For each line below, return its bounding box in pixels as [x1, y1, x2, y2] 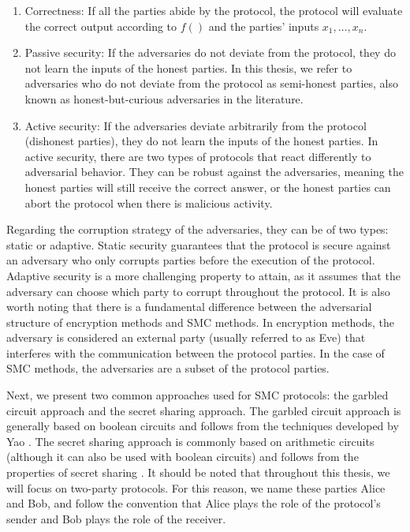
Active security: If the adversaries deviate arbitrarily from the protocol [24, 117, 367, 133]
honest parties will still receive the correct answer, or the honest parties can [24, 178, 391, 195]
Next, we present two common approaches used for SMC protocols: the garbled [6, 387, 389, 403]
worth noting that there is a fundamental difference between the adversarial [6, 298, 372, 315]
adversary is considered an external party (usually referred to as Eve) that [6, 329, 366, 346]
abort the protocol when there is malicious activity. [24, 194, 273, 211]
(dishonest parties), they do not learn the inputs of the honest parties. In [24, 133, 378, 149]
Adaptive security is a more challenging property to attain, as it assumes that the [6, 267, 401, 283]
